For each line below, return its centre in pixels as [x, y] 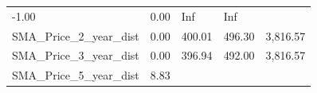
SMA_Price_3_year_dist [76, 55]
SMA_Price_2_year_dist [76, 35]
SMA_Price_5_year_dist [76, 75]
